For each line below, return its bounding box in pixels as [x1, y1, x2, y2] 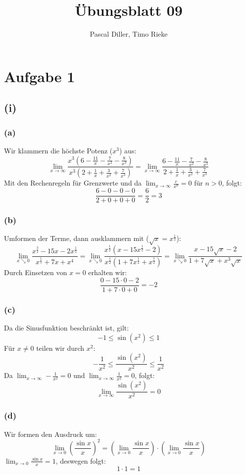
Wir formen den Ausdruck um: [4, 428, 97, 439]
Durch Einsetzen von [4, 267, 67, 278]
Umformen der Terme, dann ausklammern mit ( [4, 233, 149, 243]
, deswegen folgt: [55, 455, 106, 466]
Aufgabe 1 [4, 66, 75, 86]
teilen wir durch [36, 342, 85, 353]
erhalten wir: [88, 267, 127, 278]
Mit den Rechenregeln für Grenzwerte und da [4, 178, 142, 188]
